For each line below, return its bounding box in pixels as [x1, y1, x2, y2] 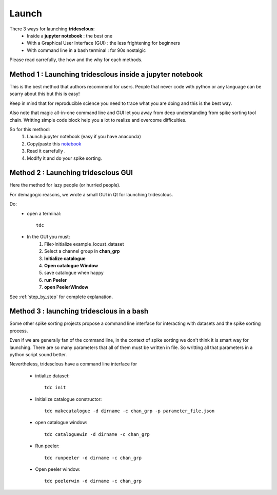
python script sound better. [9, 351, 67, 357]
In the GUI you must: [27, 234, 70, 240]
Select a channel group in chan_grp [44, 248, 120, 254]
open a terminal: [27, 210, 62, 216]
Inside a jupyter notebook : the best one [27, 32, 113, 39]
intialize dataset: [35, 373, 70, 379]
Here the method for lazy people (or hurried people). [9, 182, 121, 188]
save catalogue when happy [44, 270, 104, 276]
